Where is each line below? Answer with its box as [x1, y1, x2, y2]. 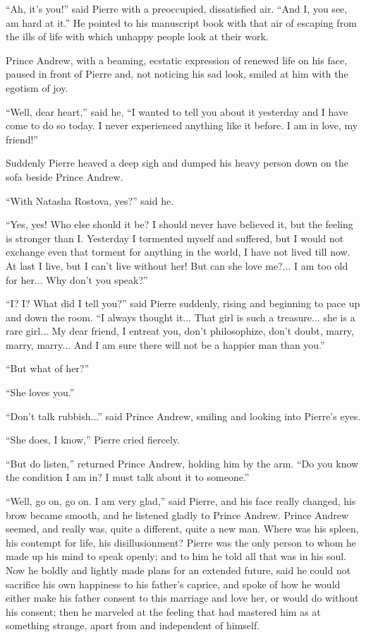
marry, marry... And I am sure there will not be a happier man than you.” [6, 337, 325, 352]
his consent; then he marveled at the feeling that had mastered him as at [6, 604, 321, 619]
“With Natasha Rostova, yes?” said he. [6, 193, 174, 208]
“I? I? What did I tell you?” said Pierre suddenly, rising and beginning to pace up [6, 296, 360, 311]
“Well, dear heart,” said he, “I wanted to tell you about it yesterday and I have [6, 104, 348, 119]
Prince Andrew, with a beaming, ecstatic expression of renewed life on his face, [6, 52, 348, 67]
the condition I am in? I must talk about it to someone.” [6, 470, 250, 484]
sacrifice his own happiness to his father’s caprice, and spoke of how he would [6, 576, 341, 591]
